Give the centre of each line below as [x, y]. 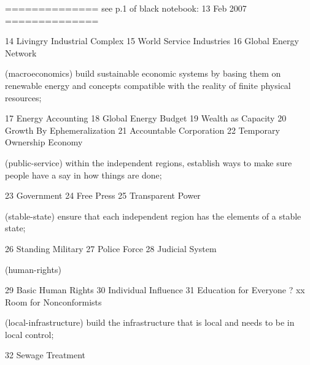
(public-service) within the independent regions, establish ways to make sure [149, 162]
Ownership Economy [44, 142]
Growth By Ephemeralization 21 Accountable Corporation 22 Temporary [142, 130]
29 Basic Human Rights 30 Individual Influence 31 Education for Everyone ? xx [155, 290]
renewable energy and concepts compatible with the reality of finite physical [148, 85]
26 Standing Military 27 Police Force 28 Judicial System [111, 248]
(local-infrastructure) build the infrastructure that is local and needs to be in [150, 322]
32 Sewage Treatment [45, 355]
